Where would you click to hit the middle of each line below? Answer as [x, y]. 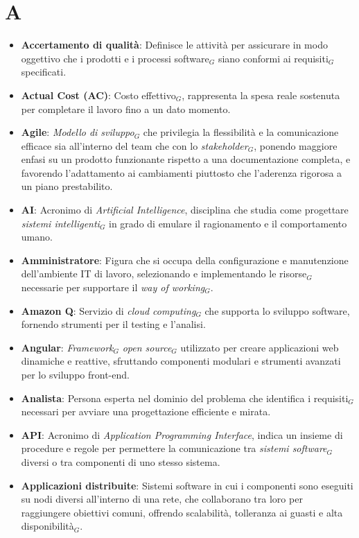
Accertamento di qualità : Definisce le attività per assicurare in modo [174, 45]
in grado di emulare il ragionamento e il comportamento [228, 223]
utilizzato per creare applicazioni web [260, 347]
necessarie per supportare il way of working [113, 287]
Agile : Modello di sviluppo [78, 132]
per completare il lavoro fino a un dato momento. [126, 109]
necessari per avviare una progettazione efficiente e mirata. [146, 411]
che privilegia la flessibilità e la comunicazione [241, 132]
